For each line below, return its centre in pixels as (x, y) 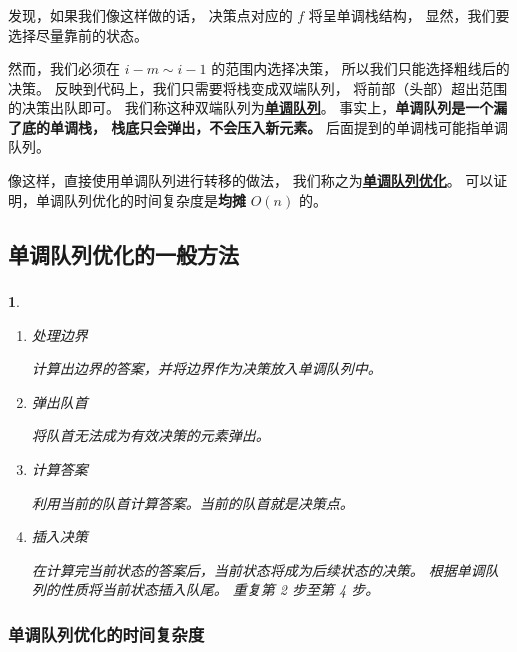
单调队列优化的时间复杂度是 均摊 (140, 199)
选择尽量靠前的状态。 (78, 34)
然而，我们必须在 (64, 68)
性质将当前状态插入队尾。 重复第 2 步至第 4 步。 (219, 589)
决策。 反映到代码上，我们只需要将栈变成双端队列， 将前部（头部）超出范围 (258, 87)
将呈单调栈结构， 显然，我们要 (409, 14)
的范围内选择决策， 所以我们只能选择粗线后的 (360, 68)
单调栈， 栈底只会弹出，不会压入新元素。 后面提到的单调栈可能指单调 (279, 126)
